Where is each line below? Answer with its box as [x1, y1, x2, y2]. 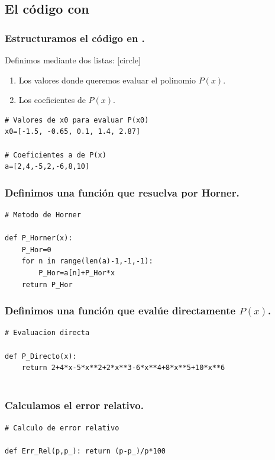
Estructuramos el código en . [5, 30, 145, 45]
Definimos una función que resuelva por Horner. [5, 185, 240, 200]
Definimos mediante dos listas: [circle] [5, 54, 141, 66]
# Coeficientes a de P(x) [5, 150, 106, 159]
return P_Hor [21, 280, 73, 289]
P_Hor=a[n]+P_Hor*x [38, 268, 115, 277]
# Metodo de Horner [5, 210, 81, 219]
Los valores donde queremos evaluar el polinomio [18, 73, 196, 86]
